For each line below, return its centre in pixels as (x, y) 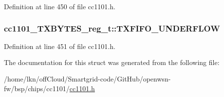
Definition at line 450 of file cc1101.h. (60, 6)
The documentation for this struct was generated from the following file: (112, 62)
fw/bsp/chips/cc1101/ (37, 88)
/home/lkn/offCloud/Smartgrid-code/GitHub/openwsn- (87, 79)
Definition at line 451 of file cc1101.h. (60, 46)
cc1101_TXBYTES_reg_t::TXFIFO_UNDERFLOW (112, 28)
